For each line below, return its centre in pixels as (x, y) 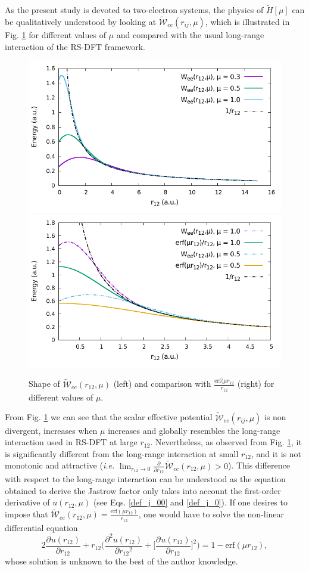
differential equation (41, 527)
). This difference (259, 465)
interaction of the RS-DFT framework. (75, 46)
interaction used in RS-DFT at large (71, 442)
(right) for (256, 384)
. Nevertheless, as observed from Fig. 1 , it (226, 442)
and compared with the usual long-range (190, 35)
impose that (26, 514)
